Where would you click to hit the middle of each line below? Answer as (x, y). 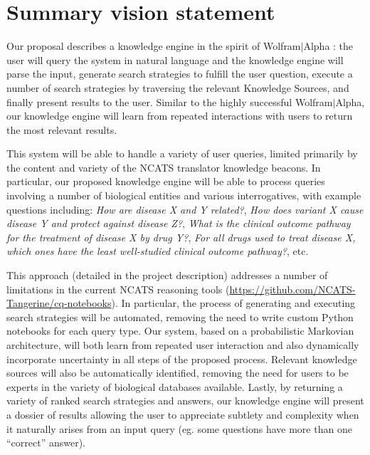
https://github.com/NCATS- (292, 289)
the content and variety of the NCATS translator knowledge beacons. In (164, 167)
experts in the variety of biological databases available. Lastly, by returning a (175, 386)
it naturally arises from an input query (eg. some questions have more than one (179, 428)
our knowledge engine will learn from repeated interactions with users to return (180, 116)
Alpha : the (328, 46)
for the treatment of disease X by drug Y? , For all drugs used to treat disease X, (181, 237)
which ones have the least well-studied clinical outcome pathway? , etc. (158, 251)
